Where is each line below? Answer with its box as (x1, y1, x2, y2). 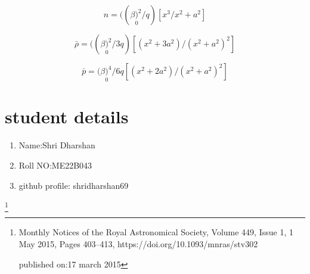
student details (5, 104, 129, 129)
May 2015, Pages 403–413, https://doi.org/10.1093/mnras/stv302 (18, 238, 258, 250)
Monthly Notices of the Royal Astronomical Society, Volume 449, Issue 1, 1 (18, 226, 293, 238)
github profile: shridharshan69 (18, 179, 129, 191)
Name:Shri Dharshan (18, 139, 95, 151)
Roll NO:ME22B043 (18, 158, 92, 171)
